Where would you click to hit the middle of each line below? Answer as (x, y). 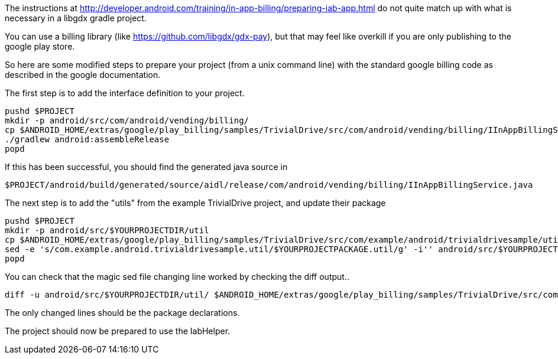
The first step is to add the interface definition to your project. (125, 93)
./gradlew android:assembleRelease (87, 139)
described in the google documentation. (83, 75)
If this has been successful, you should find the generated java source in (146, 167)
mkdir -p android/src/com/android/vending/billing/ (127, 120)
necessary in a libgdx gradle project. (76, 18)
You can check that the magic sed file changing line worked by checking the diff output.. (177, 277)
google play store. (40, 46)
